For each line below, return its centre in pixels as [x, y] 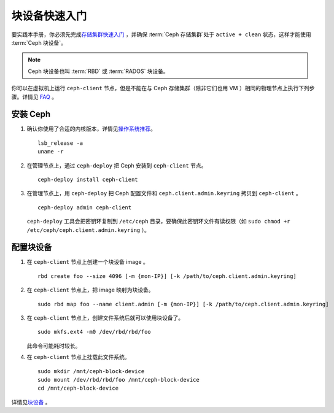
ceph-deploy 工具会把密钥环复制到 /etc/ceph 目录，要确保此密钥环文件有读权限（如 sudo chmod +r [158, 222]
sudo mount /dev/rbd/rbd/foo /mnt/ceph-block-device [118, 380]
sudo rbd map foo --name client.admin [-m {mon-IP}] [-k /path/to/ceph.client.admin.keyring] [183, 304]
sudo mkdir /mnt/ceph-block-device [91, 371]
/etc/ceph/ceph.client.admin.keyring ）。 [88, 230]
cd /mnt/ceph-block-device [78, 388]
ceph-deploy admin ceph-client [85, 207]
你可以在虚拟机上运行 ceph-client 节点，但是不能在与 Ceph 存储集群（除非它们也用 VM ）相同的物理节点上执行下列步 [163, 88]
